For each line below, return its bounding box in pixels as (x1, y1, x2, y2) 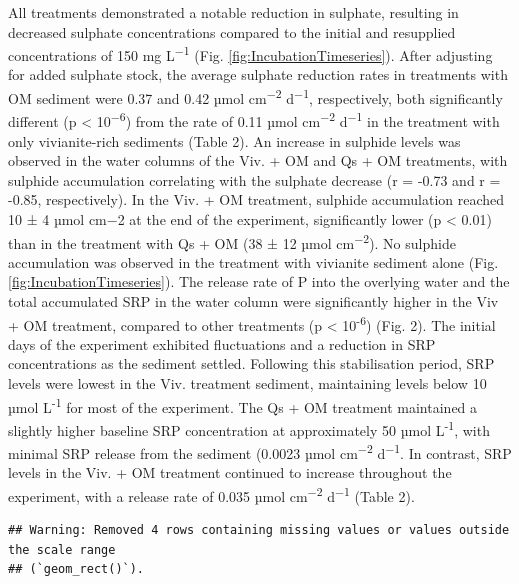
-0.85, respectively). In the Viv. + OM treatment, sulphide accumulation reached (8, 189, 505, 210)
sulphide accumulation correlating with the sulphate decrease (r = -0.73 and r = (8, 169, 501, 190)
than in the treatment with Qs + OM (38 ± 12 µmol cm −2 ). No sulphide (8, 229, 456, 253)
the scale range (8, 542, 116, 557)
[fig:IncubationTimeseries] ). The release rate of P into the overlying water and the (8, 271, 510, 292)
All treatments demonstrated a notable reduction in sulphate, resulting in (8, 2, 459, 22)
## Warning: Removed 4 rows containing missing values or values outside (8, 523, 510, 538)
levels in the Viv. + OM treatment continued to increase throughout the (8, 462, 452, 483)
